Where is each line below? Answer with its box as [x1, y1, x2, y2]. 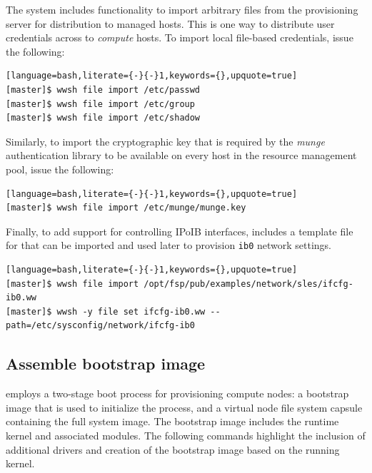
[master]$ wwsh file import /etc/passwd [6, 84, 201, 95]
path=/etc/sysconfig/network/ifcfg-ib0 [6, 320, 195, 331]
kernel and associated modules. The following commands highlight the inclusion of [6, 427, 366, 442]
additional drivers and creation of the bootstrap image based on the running [6, 442, 340, 457]
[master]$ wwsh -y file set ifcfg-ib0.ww [6, 306, 206, 317]
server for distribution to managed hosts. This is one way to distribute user [6, 16, 335, 31]
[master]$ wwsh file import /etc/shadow [6, 113, 201, 123]
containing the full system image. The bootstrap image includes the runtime [6, 414, 339, 429]
